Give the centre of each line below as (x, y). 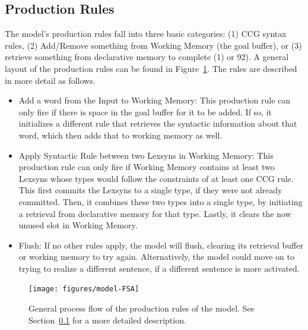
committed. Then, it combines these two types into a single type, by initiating (161, 201)
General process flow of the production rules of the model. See (142, 308)
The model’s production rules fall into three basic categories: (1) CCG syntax (146, 34)
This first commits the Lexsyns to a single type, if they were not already (150, 190)
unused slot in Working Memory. (78, 225)
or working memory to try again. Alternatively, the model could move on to (156, 257)
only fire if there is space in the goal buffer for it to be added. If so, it (145, 111)
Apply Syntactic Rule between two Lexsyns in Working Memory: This (146, 155)
